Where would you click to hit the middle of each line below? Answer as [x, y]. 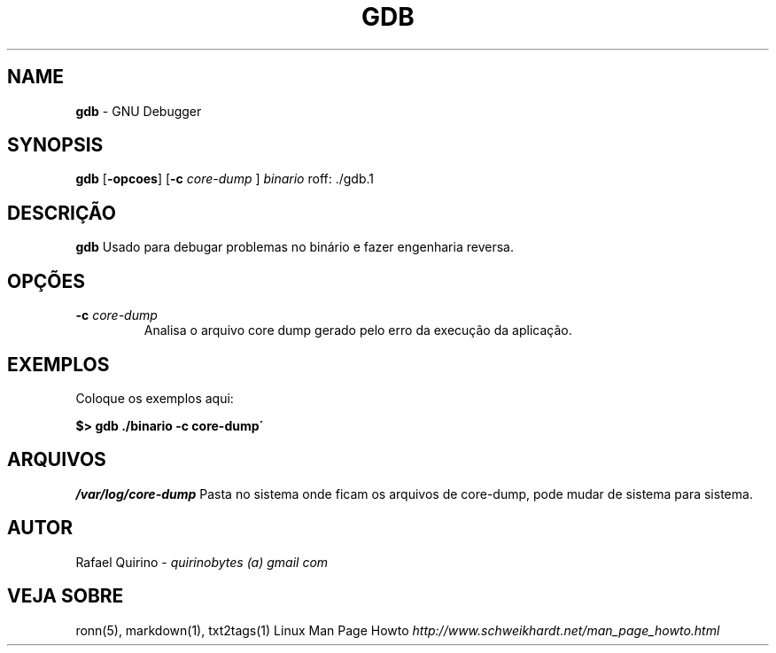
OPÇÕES [47, 281]
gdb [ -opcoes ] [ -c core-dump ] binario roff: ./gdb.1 [225, 179]
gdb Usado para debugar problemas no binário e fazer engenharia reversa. [295, 247]
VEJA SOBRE [66, 596]
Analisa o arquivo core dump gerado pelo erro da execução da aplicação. [358, 330]
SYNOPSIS [55, 145]
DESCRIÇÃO [62, 213]
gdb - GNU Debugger [139, 111]
